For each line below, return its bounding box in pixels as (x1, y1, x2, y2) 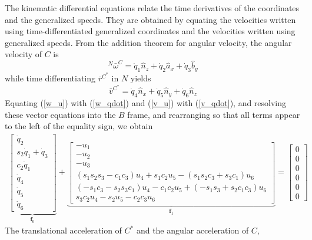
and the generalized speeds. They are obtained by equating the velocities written (5, 13, 296, 25)
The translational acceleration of (5, 224, 122, 236)
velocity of (5, 48, 42, 60)
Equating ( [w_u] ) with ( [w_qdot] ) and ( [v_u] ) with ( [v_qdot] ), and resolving (5, 96, 287, 109)
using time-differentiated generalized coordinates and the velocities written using (5, 25, 296, 37)
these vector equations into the (5, 108, 116, 120)
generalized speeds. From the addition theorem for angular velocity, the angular (5, 36, 292, 48)
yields (130, 72, 151, 84)
